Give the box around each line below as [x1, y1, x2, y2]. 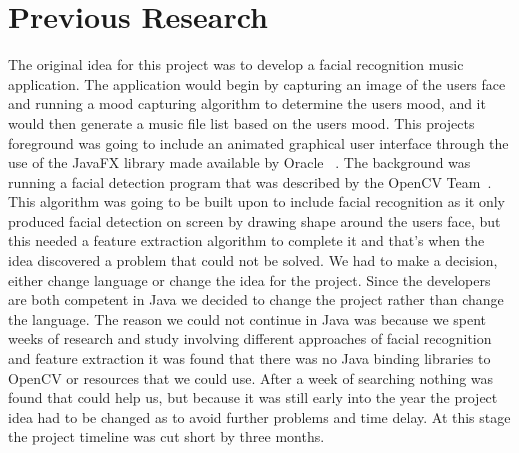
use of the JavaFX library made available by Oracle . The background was [8, 152, 471, 173]
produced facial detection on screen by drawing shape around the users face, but [8, 210, 501, 231]
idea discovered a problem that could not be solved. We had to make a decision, [8, 250, 498, 271]
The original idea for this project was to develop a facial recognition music [8, 54, 464, 75]
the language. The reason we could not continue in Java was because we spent [8, 308, 487, 329]
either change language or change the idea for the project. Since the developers [8, 269, 491, 290]
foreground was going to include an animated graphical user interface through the [8, 132, 509, 153]
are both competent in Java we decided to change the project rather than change [8, 289, 504, 310]
